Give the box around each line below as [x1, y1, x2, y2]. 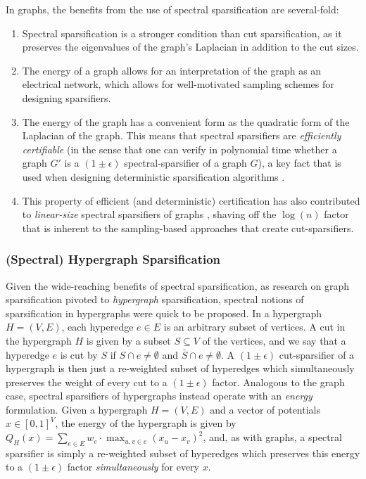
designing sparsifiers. [22, 90, 111, 105]
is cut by [60, 347, 98, 362]
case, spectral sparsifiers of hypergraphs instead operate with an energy [6, 388, 313, 403]
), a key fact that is [258, 155, 341, 170]
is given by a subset [86, 333, 171, 347]
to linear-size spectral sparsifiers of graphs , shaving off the [22, 207, 277, 222]
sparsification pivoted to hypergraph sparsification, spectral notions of [6, 292, 304, 307]
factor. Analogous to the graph [212, 374, 345, 389]
